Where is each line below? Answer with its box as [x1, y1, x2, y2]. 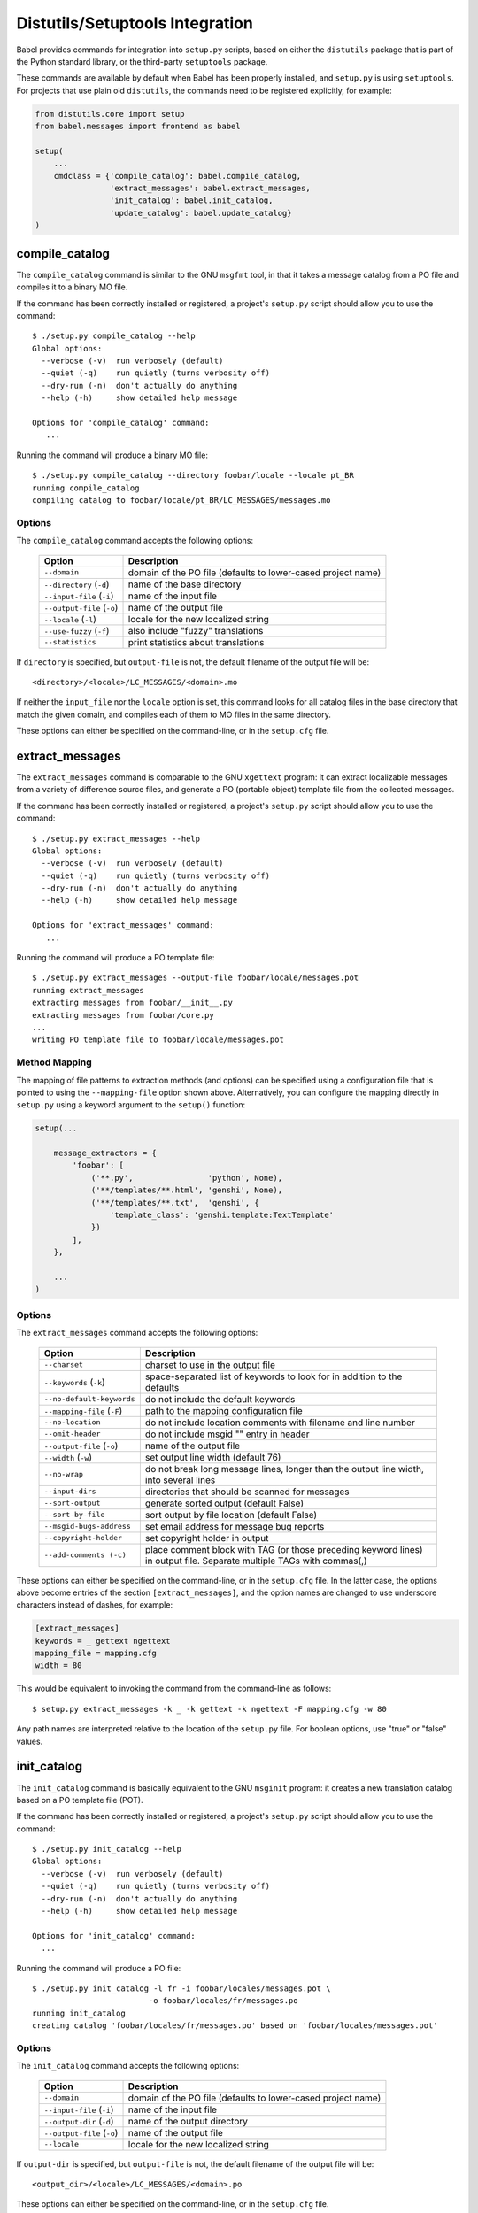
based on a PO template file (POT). [16, 1794, 143, 1805]
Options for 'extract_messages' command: [32, 921, 214, 930]
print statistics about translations [127, 636, 265, 648]
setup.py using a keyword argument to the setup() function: [16, 1099, 246, 1110]
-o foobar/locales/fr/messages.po [148, 1996, 298, 2006]
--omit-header [43, 1430, 101, 1438]
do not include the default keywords [144, 1392, 296, 1405]
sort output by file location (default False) [144, 1508, 318, 1521]
